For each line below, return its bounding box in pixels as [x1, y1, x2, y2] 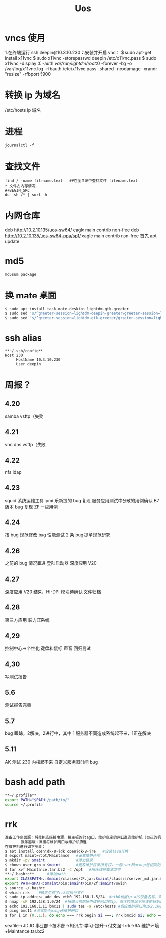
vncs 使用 [5, 33, 45, 43]
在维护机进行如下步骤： [5, 844, 46, 849]
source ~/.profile [5, 802, 43, 807]
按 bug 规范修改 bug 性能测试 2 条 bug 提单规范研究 [5, 532, 111, 538]
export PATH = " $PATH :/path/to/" [5, 797, 70, 802]
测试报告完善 [5, 702, 31, 708]
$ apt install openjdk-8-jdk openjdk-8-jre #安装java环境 [5, 849, 128, 853]
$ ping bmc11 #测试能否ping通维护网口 [5, 908, 78, 913]
